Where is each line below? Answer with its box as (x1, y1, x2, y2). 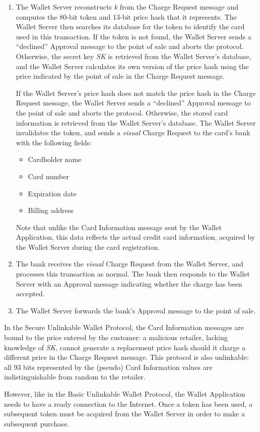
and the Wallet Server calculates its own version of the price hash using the (16, 61, 249, 71)
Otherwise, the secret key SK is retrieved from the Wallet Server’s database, (16, 50, 251, 61)
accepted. (16, 288, 45, 299)
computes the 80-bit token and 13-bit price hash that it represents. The (16, 11, 237, 22)
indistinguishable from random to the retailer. (4, 371, 146, 382)
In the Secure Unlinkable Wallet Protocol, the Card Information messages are (4, 322, 244, 333)
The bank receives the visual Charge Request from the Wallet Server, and (16, 258, 243, 269)
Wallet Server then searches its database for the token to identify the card (16, 21, 245, 32)
